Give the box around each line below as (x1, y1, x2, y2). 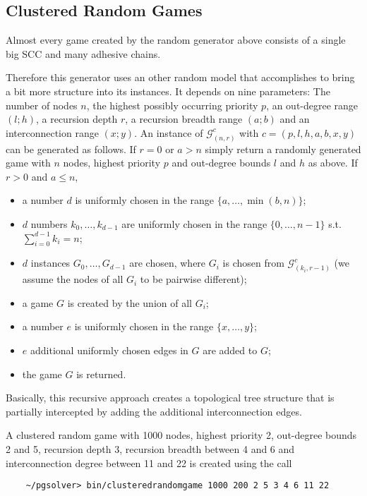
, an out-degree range (266, 97, 359, 112)
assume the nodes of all (22, 272, 124, 286)
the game (22, 366, 62, 381)
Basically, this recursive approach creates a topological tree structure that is (6, 390, 335, 405)
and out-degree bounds (172, 155, 271, 170)
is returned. (76, 366, 126, 381)
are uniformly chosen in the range (121, 217, 267, 231)
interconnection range (6, 125, 99, 140)
